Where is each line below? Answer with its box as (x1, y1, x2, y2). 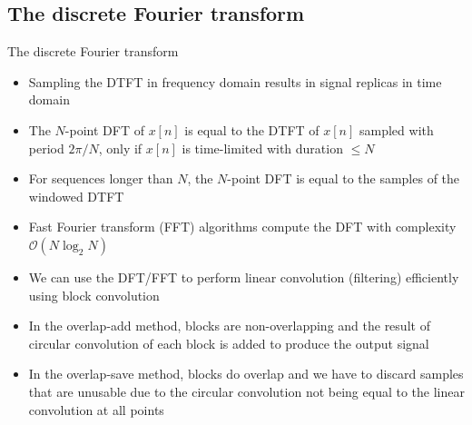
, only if (98, 138, 143, 157)
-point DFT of (64, 120, 144, 139)
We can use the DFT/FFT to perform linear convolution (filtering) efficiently (28, 267, 459, 286)
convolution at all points (28, 400, 164, 419)
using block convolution (28, 285, 160, 304)
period (28, 138, 64, 157)
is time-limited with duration (182, 138, 343, 157)
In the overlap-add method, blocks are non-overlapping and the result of (28, 316, 430, 335)
